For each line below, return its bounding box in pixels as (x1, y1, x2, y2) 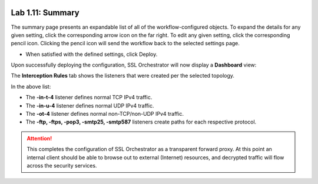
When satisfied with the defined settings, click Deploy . (25, 51, 158, 58)
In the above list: (11, 83, 51, 90)
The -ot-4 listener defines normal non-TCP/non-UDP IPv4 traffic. (25, 111, 184, 118)
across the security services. (26, 162, 97, 169)
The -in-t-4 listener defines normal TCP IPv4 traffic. (25, 94, 153, 101)
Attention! (26, 135, 52, 142)
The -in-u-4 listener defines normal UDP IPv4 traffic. (25, 102, 154, 109)
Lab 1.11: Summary (11, 8, 79, 18)
